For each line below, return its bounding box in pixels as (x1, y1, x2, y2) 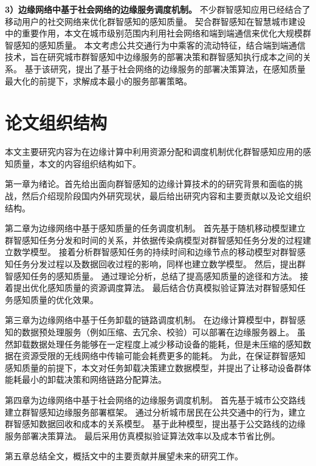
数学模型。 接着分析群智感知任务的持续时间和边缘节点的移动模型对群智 (13, 245, 297, 258)
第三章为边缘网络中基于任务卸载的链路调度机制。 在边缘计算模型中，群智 (5, 314, 297, 326)
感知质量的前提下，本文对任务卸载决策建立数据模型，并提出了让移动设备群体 (5, 361, 311, 374)
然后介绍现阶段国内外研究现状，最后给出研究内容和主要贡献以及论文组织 (21, 190, 311, 202)
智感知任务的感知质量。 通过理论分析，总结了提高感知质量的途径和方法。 (5, 269, 297, 282)
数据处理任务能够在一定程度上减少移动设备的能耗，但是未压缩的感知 (30, 337, 303, 350)
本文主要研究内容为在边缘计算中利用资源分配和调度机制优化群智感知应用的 (5, 145, 303, 158)
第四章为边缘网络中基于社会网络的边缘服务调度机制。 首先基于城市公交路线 (5, 393, 306, 406)
